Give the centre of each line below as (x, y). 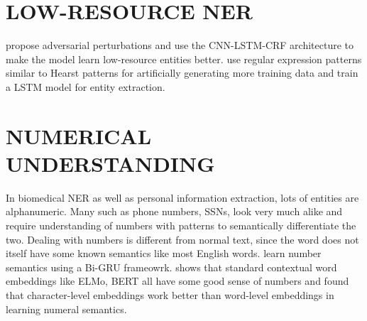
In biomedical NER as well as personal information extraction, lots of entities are (182, 197)
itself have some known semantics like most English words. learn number (164, 253)
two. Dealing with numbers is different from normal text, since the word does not (182, 239)
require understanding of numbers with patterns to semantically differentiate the (181, 225)
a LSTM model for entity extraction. (86, 86)
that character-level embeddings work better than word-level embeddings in (170, 294)
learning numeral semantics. (66, 309)
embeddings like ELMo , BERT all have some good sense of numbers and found (177, 281)
